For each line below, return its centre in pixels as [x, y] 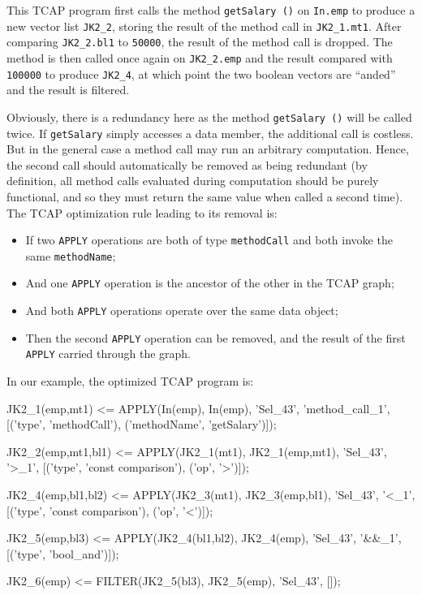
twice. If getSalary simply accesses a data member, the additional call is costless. [210, 133]
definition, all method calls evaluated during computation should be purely [193, 181]
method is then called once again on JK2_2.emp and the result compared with [200, 57]
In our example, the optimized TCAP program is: [130, 381]
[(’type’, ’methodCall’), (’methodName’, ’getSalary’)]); [142, 424]
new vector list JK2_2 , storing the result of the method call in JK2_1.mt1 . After [204, 26]
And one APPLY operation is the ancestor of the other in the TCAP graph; [210, 283]
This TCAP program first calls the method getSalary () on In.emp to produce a [211, 10]
